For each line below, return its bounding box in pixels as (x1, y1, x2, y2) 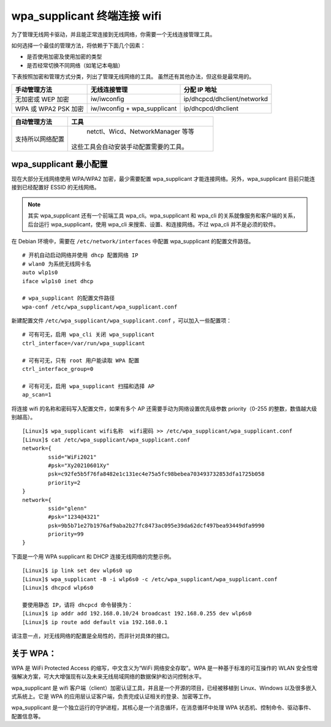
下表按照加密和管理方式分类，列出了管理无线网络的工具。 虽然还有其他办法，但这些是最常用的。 (11, 73, 254, 80)
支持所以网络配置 (15, 135, 64, 143)
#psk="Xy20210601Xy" (48, 462, 110, 469)
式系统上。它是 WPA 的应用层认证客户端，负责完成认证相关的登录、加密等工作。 (11, 693, 215, 700)
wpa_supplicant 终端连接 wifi (11, 9, 162, 23)
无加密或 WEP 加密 (15, 95, 70, 104)
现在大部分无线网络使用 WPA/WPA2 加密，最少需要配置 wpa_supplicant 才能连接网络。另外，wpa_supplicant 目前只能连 (11, 175, 315, 183)
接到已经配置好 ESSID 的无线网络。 (11, 184, 101, 191)
